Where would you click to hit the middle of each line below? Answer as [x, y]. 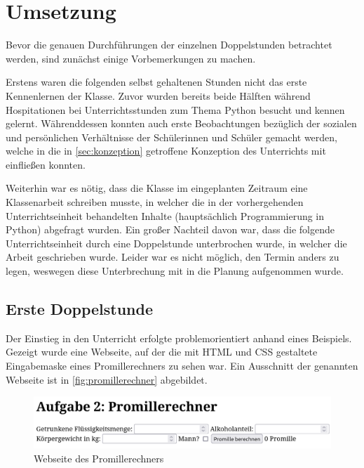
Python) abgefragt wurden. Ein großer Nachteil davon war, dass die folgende [170, 229]
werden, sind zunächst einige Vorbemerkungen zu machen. [131, 58]
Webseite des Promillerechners [99, 458]
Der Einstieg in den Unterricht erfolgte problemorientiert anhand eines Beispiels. [179, 338]
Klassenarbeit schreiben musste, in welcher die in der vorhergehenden [155, 202]
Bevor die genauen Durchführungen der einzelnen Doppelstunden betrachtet [169, 45]
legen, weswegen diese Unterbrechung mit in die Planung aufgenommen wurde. [175, 271]
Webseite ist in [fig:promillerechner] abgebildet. [107, 379]
